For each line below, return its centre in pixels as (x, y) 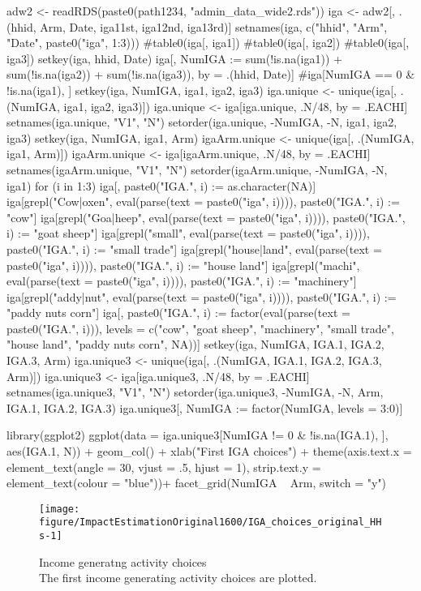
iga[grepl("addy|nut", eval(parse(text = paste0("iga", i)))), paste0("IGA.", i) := (202, 296)
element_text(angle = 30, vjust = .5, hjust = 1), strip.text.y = (164, 467)
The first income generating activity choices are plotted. (178, 578)
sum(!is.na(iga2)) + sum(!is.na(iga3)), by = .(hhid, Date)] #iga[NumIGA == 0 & (211, 74)
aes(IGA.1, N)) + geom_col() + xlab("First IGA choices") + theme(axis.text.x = (209, 451)
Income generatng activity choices (123, 561)
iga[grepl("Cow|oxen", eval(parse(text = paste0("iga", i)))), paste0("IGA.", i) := (203, 201)
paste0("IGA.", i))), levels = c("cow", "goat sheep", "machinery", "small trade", (200, 328)
